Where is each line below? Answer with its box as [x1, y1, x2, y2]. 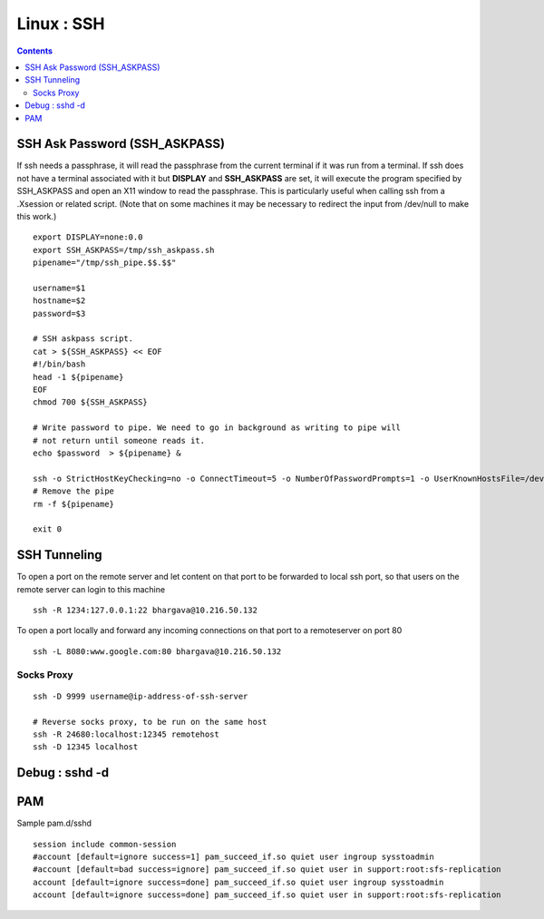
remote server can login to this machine [16, 583, 166, 594]
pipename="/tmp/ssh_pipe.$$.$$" [33, 258, 177, 268]
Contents [16, 45, 53, 56]
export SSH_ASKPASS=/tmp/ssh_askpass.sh [33, 245, 215, 255]
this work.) [16, 210, 57, 221]
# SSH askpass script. [33, 334, 134, 344]
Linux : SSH [16, 14, 105, 34]
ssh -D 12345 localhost [33, 742, 139, 752]
